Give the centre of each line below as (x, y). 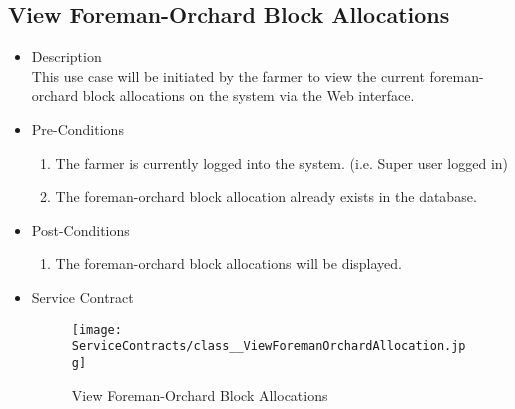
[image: (96, 329)
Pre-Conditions (77, 128)
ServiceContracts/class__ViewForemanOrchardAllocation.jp (268, 346)
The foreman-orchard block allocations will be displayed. (228, 263)
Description (66, 56)
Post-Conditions (80, 229)
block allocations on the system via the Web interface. (248, 95)
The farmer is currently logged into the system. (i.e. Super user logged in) (282, 162)
